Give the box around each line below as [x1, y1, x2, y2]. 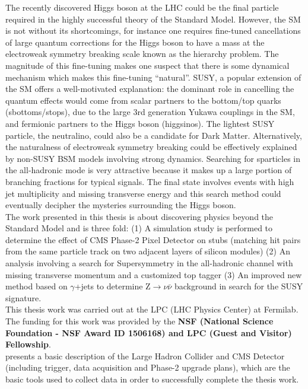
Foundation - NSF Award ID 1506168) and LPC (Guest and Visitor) [5, 326, 292, 339]
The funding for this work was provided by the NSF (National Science [5, 315, 274, 327]
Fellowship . [5, 338, 51, 350]
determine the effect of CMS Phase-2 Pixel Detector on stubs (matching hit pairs [5, 233, 301, 245]
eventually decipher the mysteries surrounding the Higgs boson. [5, 199, 236, 211]
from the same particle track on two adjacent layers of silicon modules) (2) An [5, 245, 290, 257]
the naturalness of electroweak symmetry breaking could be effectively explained [5, 141, 297, 153]
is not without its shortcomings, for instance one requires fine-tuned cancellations [5, 24, 301, 37]
